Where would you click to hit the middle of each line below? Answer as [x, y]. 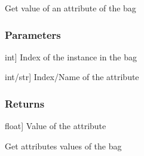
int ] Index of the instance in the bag [71, 56]
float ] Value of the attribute [56, 126]
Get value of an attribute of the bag [71, 8]
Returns [25, 103]
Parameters [33, 34]
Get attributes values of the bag [63, 146]
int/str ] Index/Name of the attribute [72, 77]
